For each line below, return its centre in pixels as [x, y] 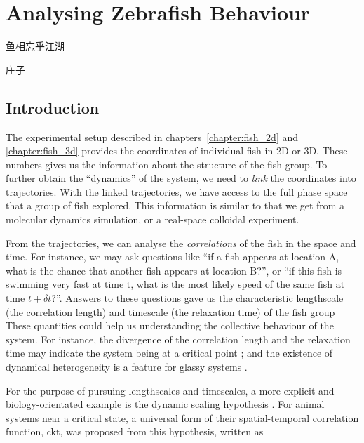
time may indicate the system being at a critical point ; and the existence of [169, 353]
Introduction [53, 107]
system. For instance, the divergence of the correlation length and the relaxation [178, 339]
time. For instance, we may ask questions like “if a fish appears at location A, [173, 257]
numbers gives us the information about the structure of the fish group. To [167, 164]
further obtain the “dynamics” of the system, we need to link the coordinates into [181, 178]
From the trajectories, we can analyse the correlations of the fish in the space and [181, 243]
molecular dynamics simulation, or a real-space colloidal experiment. [153, 219]
